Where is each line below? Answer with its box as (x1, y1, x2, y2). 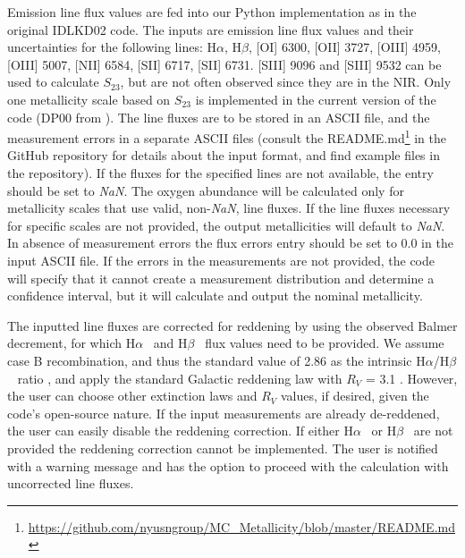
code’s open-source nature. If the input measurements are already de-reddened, (7, 403, 440, 422)
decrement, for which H (7, 334, 136, 352)
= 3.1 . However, (365, 368, 458, 387)
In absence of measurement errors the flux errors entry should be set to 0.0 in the (7, 233, 453, 252)
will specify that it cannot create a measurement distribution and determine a (7, 268, 435, 287)
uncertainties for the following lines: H (7, 38, 216, 56)
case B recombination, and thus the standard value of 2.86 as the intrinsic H (7, 351, 426, 369)
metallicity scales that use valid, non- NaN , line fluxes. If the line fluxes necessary (7, 199, 451, 217)
